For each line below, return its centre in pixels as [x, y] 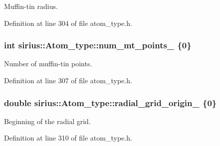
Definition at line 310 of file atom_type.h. [68, 138]
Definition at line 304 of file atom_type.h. [68, 23]
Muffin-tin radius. [31, 6]
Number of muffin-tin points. [48, 64]
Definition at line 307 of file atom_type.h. [68, 80]
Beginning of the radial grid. [47, 121]
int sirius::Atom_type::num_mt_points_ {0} [98, 45]
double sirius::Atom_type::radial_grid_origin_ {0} [110, 102]
